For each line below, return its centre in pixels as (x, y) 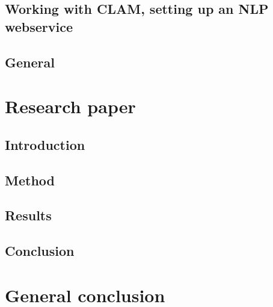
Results (28, 215)
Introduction (45, 144)
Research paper (70, 106)
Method (30, 180)
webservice (39, 26)
